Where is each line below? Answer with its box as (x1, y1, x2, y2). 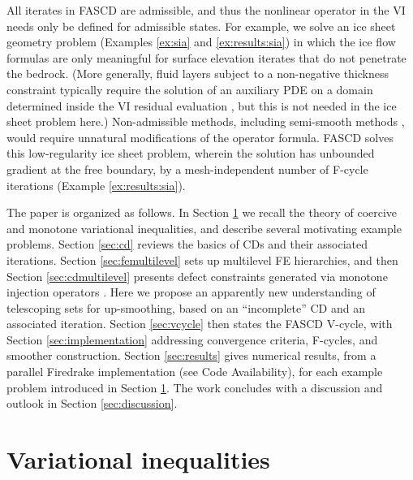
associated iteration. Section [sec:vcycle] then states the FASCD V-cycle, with (6, 315, 393, 332)
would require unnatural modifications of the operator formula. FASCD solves (6, 128, 394, 145)
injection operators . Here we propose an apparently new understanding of (6, 283, 376, 301)
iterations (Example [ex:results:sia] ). (6, 176, 186, 193)
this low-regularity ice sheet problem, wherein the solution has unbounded (6, 145, 375, 162)
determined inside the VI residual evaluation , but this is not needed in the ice (6, 97, 397, 114)
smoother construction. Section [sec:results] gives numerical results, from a (6, 347, 376, 364)
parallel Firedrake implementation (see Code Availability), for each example (6, 363, 383, 380)
